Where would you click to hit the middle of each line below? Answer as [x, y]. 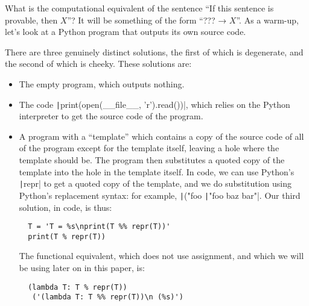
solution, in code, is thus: [65, 207]
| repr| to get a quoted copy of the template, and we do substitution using [155, 183]
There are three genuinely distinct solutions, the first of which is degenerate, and [154, 52]
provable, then [31, 20]
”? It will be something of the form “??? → [147, 20]
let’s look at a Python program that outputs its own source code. [126, 32]
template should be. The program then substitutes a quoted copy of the [152, 160]
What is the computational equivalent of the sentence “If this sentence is [139, 8]
